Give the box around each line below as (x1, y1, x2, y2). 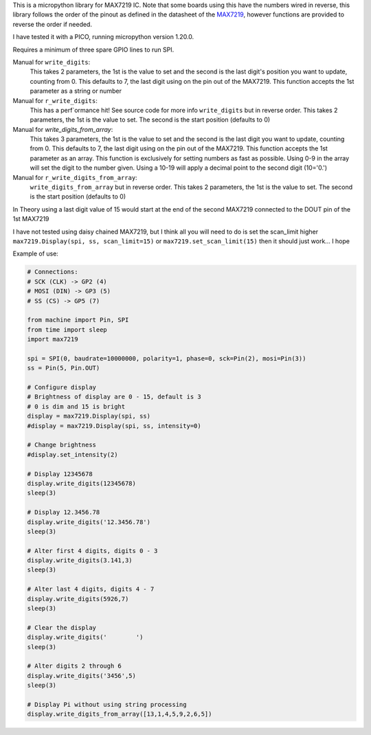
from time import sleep (27, 326, 108, 333)
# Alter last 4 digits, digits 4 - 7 (27, 585, 155, 593)
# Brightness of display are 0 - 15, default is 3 (27, 393, 202, 401)
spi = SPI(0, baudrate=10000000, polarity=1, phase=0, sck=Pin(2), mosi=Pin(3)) (27, 354, 306, 362)
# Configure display (27, 383, 96, 392)
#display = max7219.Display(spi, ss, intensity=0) (27, 422, 202, 429)
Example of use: (12, 249, 58, 258)
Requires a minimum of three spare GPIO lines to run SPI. (12, 45, 175, 54)
